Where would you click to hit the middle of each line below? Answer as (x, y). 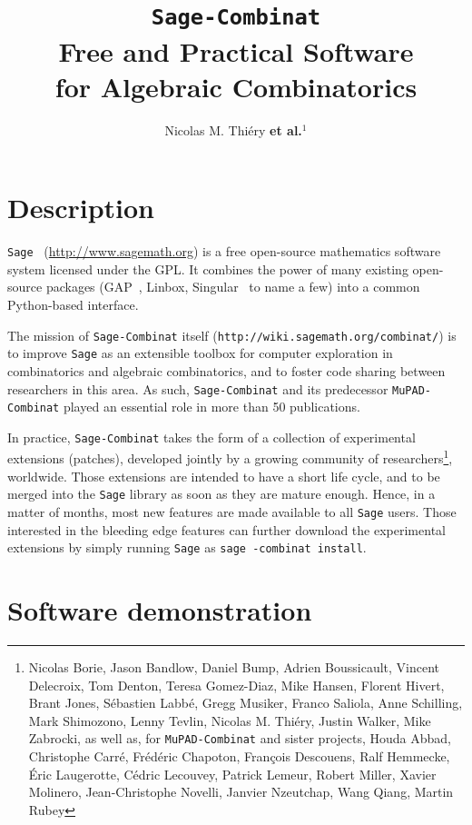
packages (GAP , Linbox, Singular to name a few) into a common (233, 287)
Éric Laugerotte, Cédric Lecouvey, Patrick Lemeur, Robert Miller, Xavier (232, 774)
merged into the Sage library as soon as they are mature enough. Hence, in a (221, 494)
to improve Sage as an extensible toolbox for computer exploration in (200, 353)
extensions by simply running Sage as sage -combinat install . (187, 547)
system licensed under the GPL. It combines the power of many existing (208, 268)
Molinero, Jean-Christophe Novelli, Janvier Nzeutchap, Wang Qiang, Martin (241, 792)
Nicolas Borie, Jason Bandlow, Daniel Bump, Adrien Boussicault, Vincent (234, 667)
